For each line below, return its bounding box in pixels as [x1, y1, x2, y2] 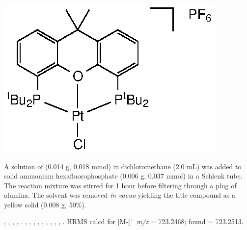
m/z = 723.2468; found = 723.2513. [136, 216, 244, 226]
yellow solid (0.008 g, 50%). [4, 199, 86, 209]
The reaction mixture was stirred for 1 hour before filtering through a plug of [4, 180, 237, 190]
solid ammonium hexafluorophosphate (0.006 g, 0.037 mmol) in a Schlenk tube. [4, 171, 243, 181]
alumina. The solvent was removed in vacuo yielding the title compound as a [4, 190, 235, 200]
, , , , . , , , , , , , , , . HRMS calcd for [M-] [4, 216, 130, 226]
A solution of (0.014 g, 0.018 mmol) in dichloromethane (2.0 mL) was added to [4, 161, 242, 171]
